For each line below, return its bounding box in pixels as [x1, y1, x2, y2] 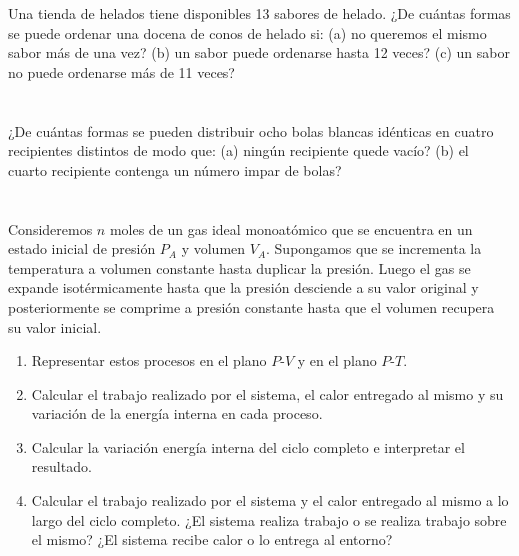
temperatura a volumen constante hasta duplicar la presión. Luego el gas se [8, 257, 471, 278]
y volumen [181, 238, 246, 259]
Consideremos [8, 218, 93, 239]
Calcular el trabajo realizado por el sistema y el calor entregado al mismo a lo [31, 490, 509, 511]
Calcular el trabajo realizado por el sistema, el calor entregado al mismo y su [31, 383, 504, 404]
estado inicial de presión [8, 238, 156, 259]
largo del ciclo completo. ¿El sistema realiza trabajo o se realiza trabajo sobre [31, 509, 507, 530]
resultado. [31, 456, 92, 477]
